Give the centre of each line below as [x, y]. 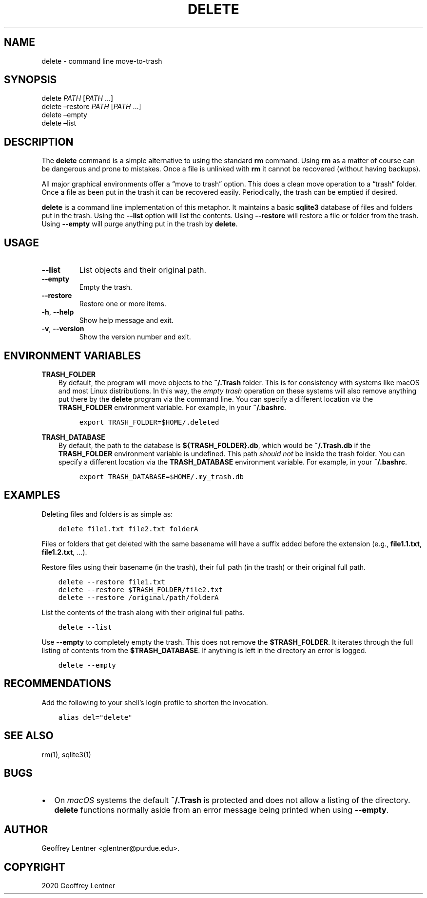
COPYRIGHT [35, 867]
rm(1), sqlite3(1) [66, 754]
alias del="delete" [95, 717]
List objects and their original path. [143, 270]
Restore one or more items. [123, 304]
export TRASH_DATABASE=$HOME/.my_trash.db [161, 477]
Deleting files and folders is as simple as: [107, 514]
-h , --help [58, 312]
